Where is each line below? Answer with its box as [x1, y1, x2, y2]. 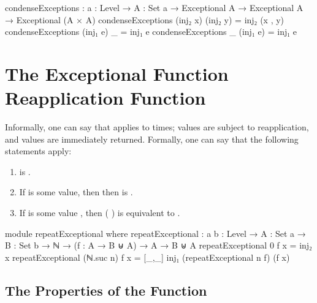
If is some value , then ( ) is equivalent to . [19, 206, 180, 219]
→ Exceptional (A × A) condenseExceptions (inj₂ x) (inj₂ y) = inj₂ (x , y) [5, 13, 285, 26]
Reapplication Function [5, 85, 206, 110]
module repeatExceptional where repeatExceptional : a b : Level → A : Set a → [5, 226, 306, 239]
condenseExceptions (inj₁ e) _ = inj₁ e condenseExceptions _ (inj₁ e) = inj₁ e [5, 25, 297, 38]
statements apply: [5, 144, 72, 157]
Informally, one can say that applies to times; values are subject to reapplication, [5, 121, 309, 133]
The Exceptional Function [5, 61, 229, 86]
